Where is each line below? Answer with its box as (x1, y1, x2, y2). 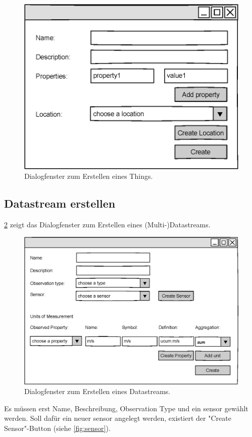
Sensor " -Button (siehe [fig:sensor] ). (4, 423, 111, 433)
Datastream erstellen (4, 196, 116, 211)
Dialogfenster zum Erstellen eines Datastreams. (24, 386, 171, 397)
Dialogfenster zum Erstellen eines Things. (24, 171, 153, 181)
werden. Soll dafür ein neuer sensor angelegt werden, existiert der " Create (4, 413, 231, 423)
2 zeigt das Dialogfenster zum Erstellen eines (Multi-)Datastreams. (4, 219, 211, 230)
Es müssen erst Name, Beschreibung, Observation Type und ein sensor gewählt (4, 403, 248, 413)
